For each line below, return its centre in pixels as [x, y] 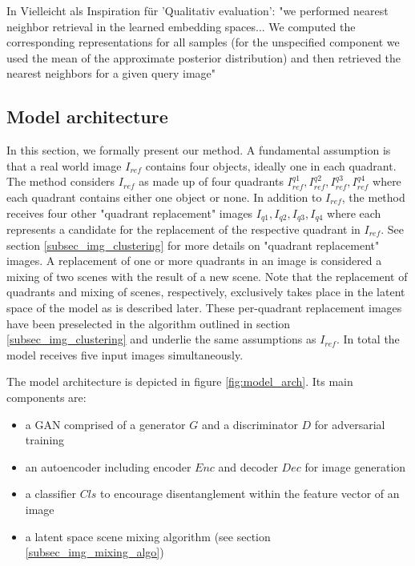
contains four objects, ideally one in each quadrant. [271, 165]
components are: [46, 397]
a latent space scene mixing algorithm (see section [148, 536]
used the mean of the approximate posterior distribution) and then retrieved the [204, 57]
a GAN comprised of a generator [105, 424]
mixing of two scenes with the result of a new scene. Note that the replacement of [207, 276]
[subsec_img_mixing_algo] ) [95, 552]
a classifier [50, 494]
